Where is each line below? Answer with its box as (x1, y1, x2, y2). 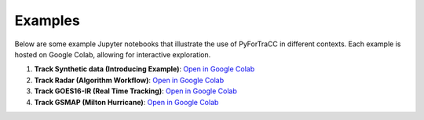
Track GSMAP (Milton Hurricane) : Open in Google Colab (34, 97, 219, 107)
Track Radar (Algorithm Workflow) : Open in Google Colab (34, 75, 224, 85)
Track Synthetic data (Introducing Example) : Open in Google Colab (34, 64, 255, 74)
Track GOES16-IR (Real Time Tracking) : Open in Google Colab (34, 86, 237, 96)
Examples (14, 12, 80, 29)
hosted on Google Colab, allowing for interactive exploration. (14, 49, 211, 59)
